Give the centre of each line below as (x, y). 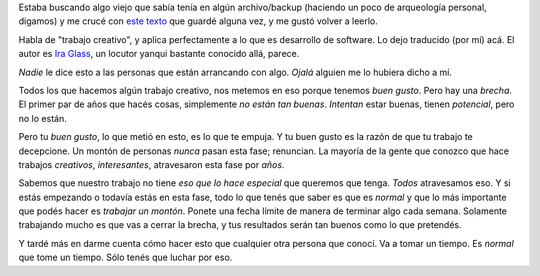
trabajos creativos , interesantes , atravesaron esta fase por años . (151, 164)
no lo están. (42, 118)
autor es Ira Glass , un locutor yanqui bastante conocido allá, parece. (159, 54)
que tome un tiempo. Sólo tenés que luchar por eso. (125, 257)
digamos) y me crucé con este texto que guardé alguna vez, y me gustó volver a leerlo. (198, 21)
